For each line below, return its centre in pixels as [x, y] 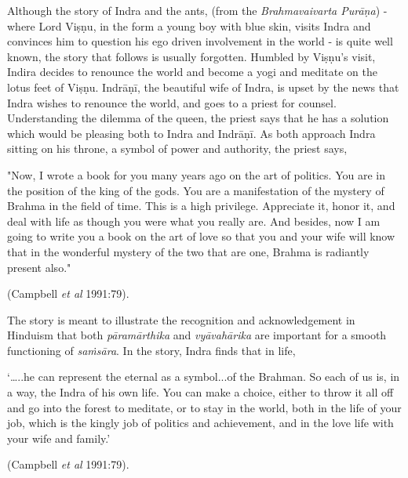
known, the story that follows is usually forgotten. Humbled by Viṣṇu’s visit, [191, 56]
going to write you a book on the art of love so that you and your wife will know [201, 236]
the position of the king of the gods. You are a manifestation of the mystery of [196, 190]
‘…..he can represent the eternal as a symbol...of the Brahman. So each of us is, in [204, 377]
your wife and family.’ [59, 438]
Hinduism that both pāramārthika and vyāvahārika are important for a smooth [197, 335]
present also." [39, 267]
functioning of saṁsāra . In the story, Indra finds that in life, [151, 350]
